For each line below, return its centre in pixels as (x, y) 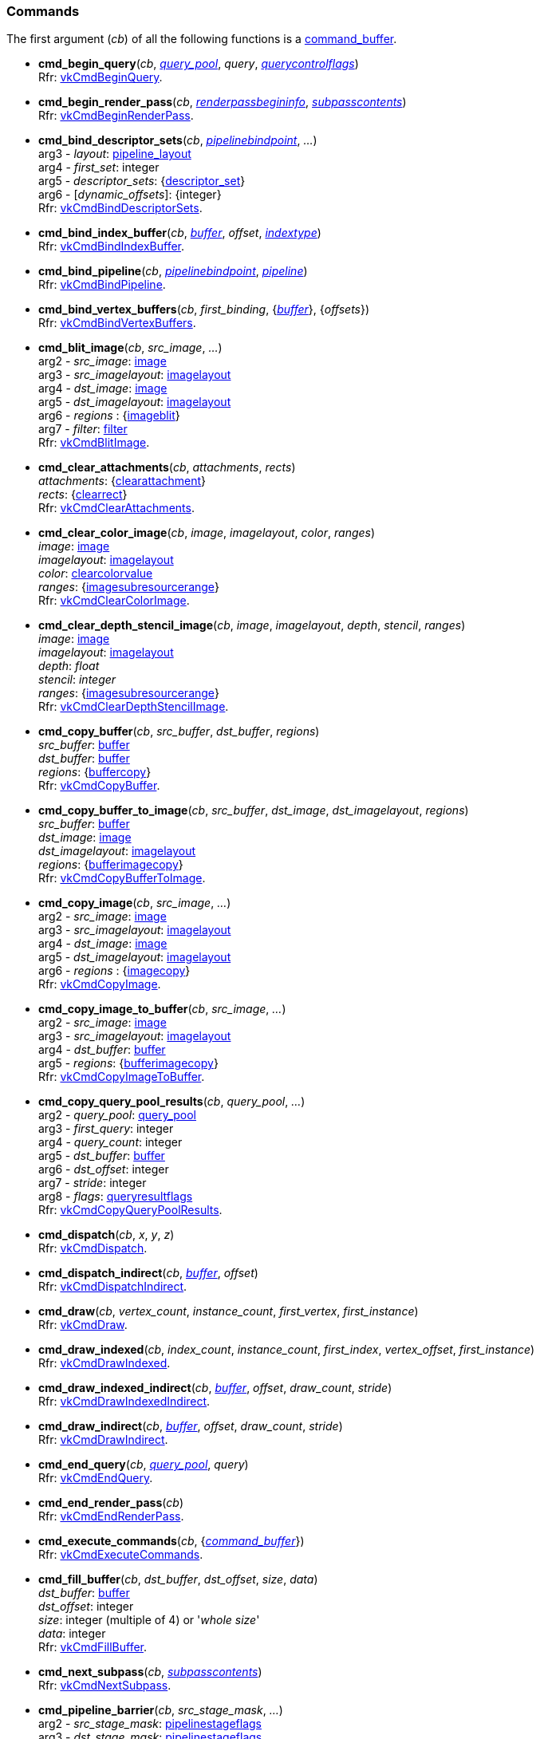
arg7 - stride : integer (93, 1183)
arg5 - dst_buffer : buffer (102, 1156)
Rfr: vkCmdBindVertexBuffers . (117, 323)
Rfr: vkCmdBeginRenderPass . (116, 116)
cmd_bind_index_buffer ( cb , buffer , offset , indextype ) (180, 233)
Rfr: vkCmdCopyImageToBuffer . (122, 1077)
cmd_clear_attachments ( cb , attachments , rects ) (167, 467)
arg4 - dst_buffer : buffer (102, 1050)
